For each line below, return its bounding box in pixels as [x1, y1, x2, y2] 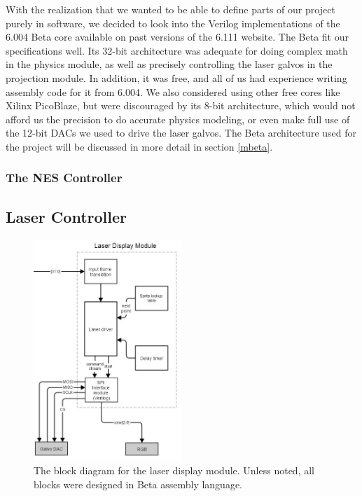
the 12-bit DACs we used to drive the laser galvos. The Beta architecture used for [6, 125, 357, 140]
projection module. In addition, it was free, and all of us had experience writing [6, 70, 347, 85]
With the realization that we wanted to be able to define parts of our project [6, 2, 335, 16]
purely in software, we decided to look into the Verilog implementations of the [6, 15, 340, 30]
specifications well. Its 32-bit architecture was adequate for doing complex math [6, 43, 348, 57]
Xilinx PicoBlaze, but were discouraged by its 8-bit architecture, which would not [6, 98, 356, 113]
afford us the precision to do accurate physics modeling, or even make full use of [6, 111, 350, 126]
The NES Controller [6, 169, 123, 186]
